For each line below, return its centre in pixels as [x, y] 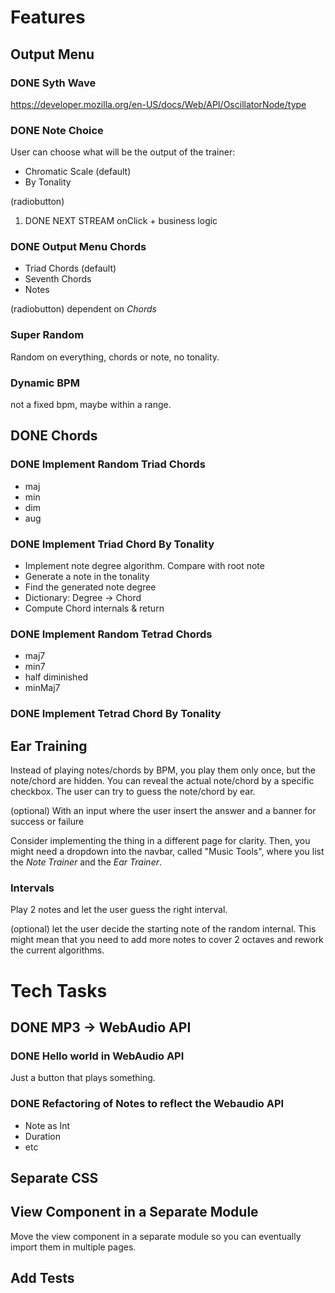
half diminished [56, 677]
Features [48, 17]
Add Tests [42, 1278]
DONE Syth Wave [53, 83]
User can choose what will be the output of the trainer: [123, 152]
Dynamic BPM [45, 383]
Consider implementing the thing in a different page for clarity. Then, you [160, 841]
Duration [42, 1136]
